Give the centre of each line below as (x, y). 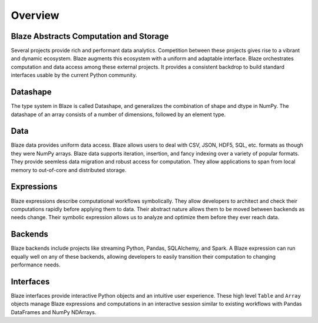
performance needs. (36, 265)
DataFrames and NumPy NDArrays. (54, 312)
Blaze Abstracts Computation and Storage (90, 36)
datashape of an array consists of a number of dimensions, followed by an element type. (118, 114)
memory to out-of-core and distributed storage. (69, 170)
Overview (35, 15)
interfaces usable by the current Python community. (74, 75)
